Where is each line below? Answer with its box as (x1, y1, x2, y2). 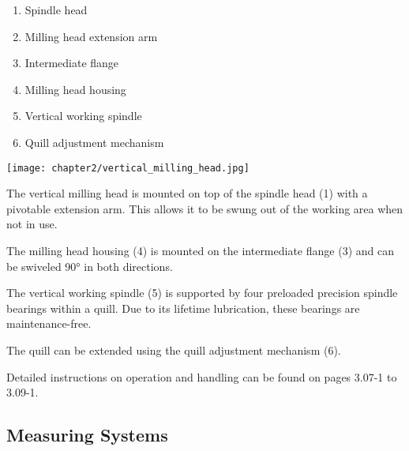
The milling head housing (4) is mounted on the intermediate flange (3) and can (6, 242, 394, 258)
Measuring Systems (6, 423, 168, 447)
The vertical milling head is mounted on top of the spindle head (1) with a (6, 185, 368, 201)
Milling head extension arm (24, 28, 158, 44)
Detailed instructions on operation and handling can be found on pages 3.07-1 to (6, 368, 397, 385)
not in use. (6, 216, 58, 232)
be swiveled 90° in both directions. (6, 257, 173, 274)
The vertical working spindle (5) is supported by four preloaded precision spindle (6, 284, 398, 301)
